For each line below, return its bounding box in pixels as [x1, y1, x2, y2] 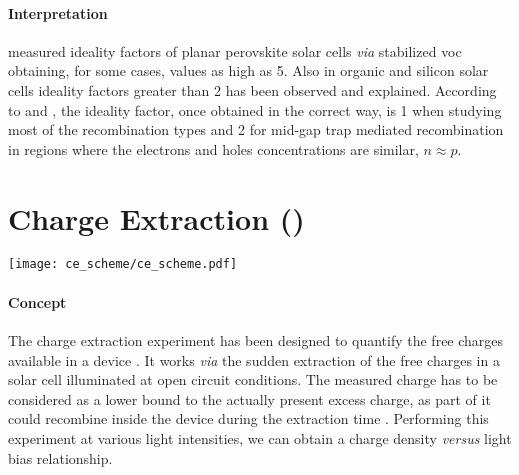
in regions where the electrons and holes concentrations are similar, [8, 138, 419, 159]
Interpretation [8, 2, 108, 23]
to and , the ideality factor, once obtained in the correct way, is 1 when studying [8, 99, 502, 120]
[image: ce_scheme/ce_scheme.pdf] [8, 257, 238, 272]
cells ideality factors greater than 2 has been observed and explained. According [8, 79, 497, 100]
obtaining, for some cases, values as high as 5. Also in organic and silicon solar [8, 60, 489, 81]
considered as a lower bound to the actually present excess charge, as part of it [8, 388, 491, 409]
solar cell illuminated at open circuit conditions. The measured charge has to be [8, 369, 498, 390]
